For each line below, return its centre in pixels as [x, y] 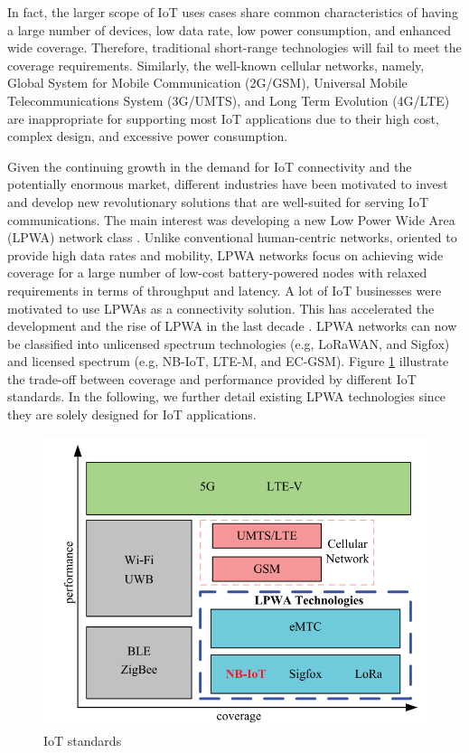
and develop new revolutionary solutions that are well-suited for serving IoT [218, 201]
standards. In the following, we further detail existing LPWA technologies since [227, 396]
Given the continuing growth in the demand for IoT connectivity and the [210, 166]
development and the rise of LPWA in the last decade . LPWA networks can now [232, 326]
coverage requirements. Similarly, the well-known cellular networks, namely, [216, 65]
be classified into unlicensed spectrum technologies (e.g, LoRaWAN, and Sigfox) [229, 343]
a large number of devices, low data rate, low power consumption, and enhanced [230, 29]
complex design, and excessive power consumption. [148, 136]
